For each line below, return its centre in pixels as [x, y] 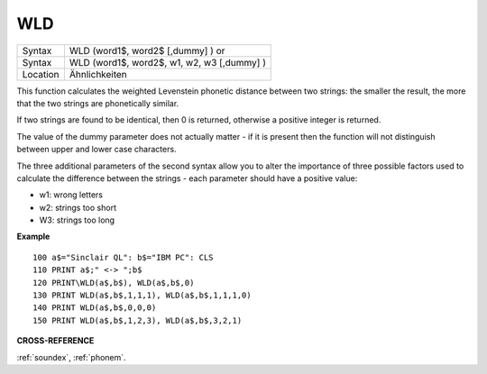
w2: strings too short [78, 207]
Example [33, 237]
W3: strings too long [77, 220]
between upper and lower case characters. [96, 150]
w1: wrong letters [71, 195]
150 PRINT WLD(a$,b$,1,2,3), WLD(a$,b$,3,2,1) [138, 320]
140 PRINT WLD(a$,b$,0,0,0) [95, 308]
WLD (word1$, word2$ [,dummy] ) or [147, 50]
